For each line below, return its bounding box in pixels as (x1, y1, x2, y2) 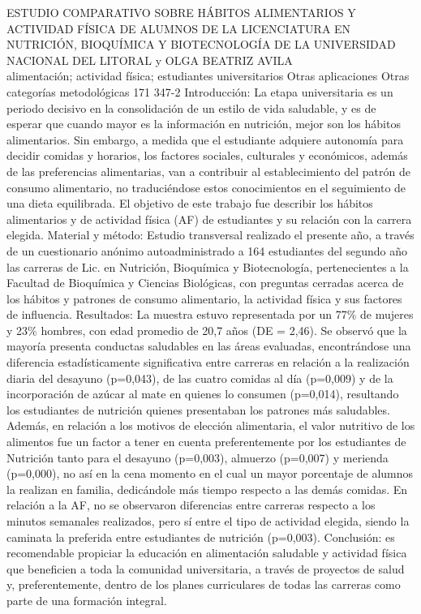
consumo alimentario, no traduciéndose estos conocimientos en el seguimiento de (6, 178, 406, 195)
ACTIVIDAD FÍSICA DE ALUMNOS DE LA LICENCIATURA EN (6, 19, 351, 36)
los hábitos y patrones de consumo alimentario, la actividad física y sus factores (6, 290, 402, 307)
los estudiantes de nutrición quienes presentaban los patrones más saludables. (6, 401, 390, 418)
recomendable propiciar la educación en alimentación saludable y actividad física (6, 544, 407, 561)
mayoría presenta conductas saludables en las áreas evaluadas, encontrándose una (6, 337, 411, 354)
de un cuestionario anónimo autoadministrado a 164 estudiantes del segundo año (6, 242, 407, 259)
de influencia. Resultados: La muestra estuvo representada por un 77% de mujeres (6, 306, 414, 323)
